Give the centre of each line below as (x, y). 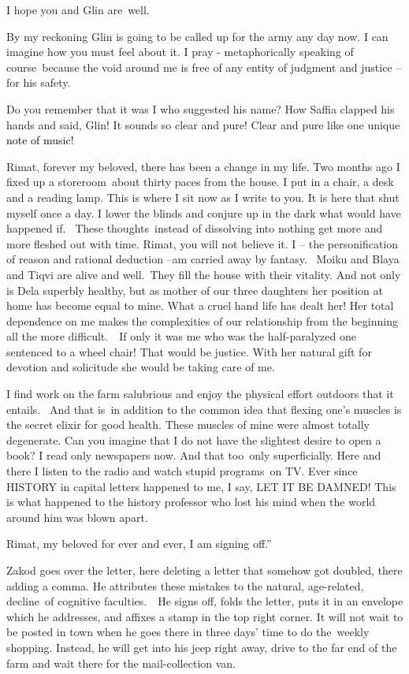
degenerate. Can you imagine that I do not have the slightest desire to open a (194, 439)
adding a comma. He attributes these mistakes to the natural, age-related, (185, 585)
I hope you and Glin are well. (78, 9)
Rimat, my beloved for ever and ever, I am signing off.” (139, 544)
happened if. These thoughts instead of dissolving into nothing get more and (195, 228)
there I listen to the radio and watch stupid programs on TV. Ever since (182, 471)
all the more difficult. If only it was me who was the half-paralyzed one (181, 336)
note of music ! (40, 140)
